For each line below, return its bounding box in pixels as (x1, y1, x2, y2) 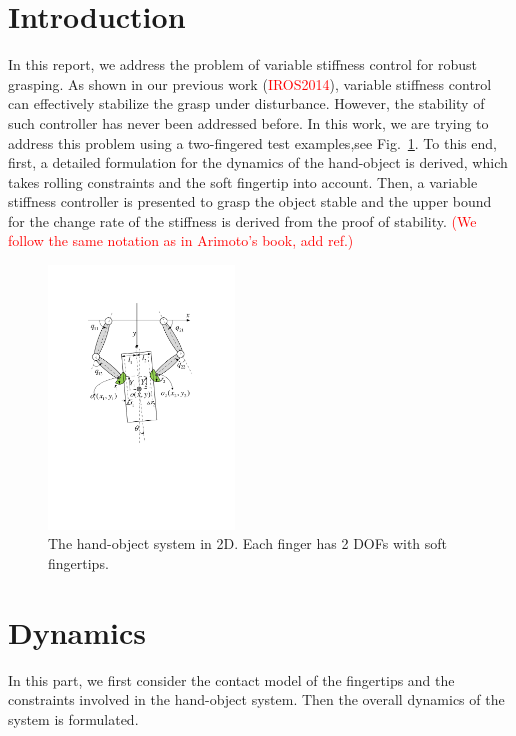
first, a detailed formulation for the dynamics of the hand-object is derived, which (8, 152, 508, 173)
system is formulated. (8, 708, 139, 729)
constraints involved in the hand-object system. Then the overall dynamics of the (8, 689, 505, 710)
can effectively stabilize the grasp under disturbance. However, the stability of (8, 93, 485, 114)
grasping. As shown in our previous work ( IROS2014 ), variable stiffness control (8, 73, 492, 94)
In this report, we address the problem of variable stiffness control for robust (8, 54, 478, 75)
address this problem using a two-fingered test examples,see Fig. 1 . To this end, (8, 132, 497, 153)
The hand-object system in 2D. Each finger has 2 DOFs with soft (48, 533, 448, 554)
